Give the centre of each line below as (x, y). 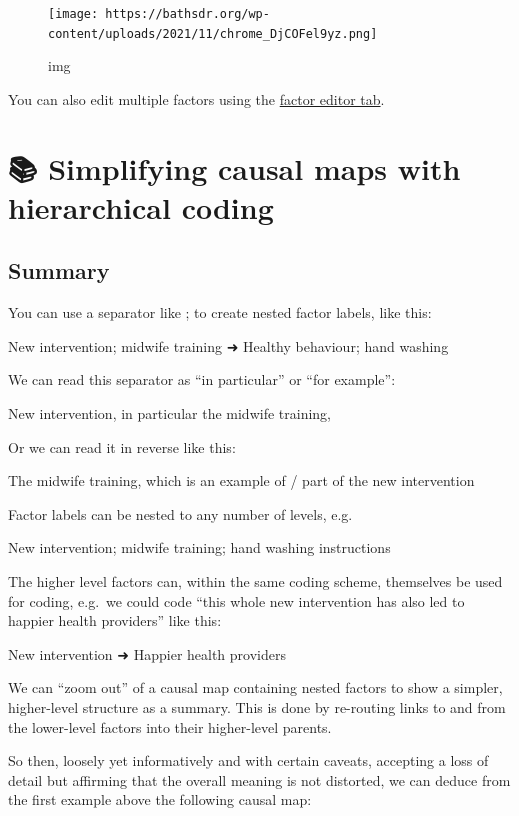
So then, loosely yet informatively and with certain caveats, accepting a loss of (248, 760)
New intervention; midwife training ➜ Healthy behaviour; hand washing (228, 345)
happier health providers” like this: (115, 620)
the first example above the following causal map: (160, 799)
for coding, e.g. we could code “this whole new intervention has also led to (236, 600)
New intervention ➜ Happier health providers (147, 653)
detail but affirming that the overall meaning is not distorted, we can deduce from (259, 779)
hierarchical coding (141, 206)
